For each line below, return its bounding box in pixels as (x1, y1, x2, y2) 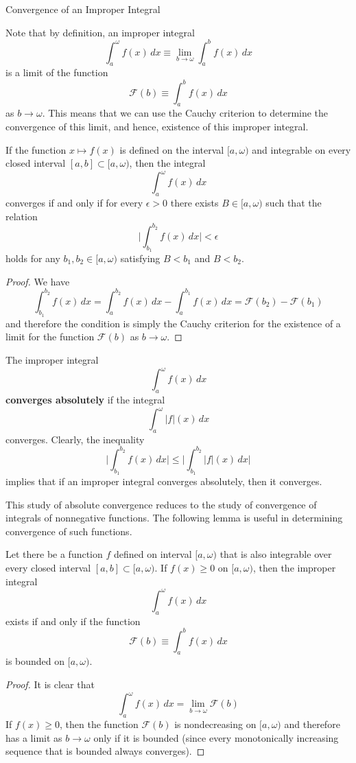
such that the (265, 196, 322, 210)
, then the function (60, 716, 139, 731)
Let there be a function (5, 547, 103, 561)
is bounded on (5, 654, 65, 668)
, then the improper (252, 561, 336, 575)
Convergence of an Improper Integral (5, 2, 161, 16)
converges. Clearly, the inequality (5, 432, 145, 446)
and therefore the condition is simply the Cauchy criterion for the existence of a (5, 316, 341, 330)
